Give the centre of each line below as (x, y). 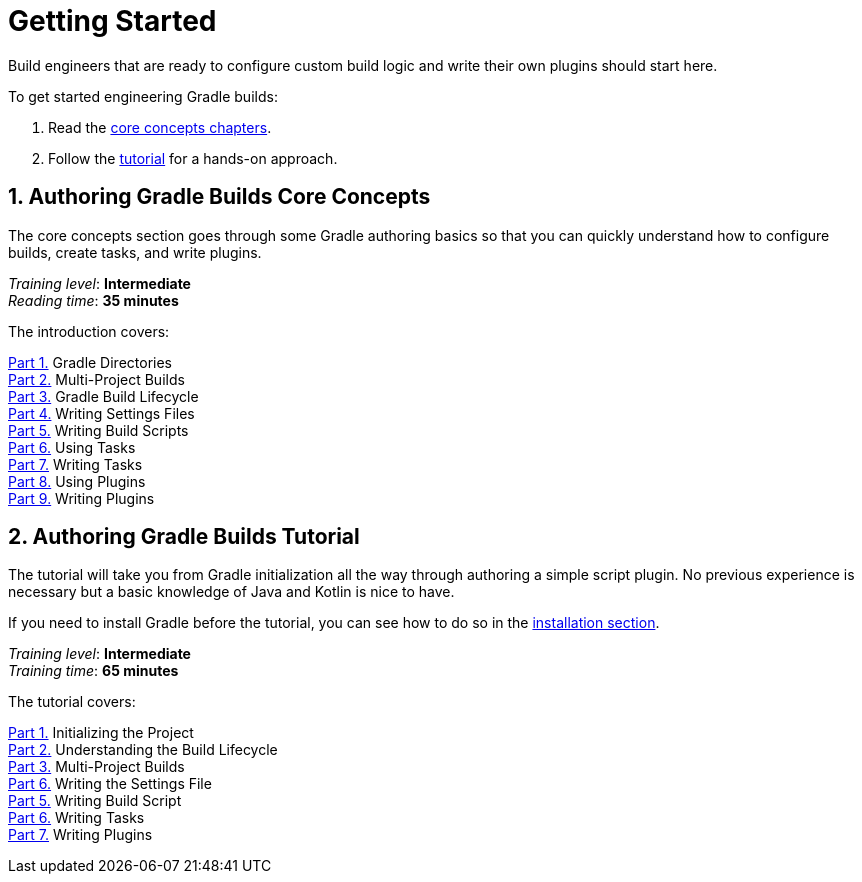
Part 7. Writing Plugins (80, 835)
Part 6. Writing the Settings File (110, 784)
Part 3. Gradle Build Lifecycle (103, 396)
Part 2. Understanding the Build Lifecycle (143, 750)
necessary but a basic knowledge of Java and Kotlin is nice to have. (231, 592)
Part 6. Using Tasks (72, 447)
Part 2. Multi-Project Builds (96, 379)
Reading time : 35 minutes (93, 300)
